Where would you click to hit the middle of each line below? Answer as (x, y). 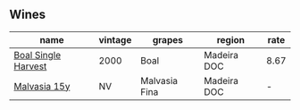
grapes (167, 39)
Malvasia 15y (42, 86)
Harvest (30, 66)
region (231, 39)
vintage (115, 39)
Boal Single (37, 55)
